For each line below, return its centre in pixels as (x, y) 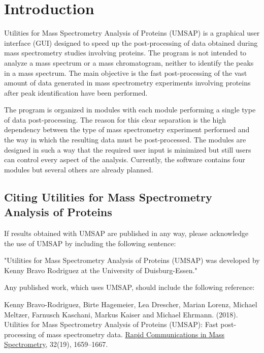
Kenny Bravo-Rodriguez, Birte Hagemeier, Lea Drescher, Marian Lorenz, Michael (131, 304)
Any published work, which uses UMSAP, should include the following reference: (129, 287)
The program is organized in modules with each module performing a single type (130, 110)
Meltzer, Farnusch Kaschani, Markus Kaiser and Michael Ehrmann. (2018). (121, 314)
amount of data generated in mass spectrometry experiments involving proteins (127, 83)
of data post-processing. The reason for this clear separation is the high (115, 119)
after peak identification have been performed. (76, 92)
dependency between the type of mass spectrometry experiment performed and (127, 129)
